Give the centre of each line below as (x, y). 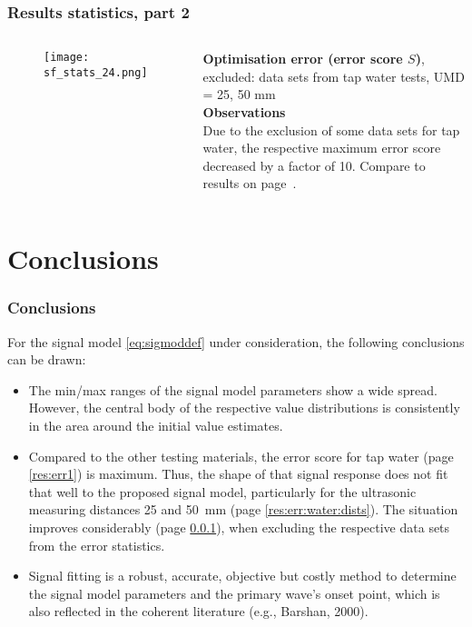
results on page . (250, 183)
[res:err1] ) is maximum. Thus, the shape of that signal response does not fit (238, 474)
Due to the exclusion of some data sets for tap (331, 129)
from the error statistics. (97, 545)
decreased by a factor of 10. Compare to (314, 165)
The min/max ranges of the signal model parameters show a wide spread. (233, 389)
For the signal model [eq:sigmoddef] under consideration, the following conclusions (236, 341)
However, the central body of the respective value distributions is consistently (244, 408)
